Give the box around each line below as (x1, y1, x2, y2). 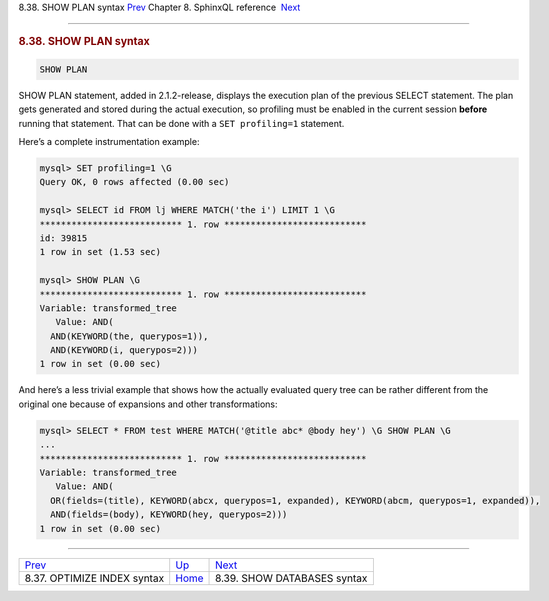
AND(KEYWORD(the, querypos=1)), (50, 330, 209, 342)
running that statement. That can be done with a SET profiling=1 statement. (18, 117, 345, 129)
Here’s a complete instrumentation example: (18, 136, 200, 148)
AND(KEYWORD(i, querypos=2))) (50, 345, 199, 356)
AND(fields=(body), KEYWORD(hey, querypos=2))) (50, 509, 288, 520)
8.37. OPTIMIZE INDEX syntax (24, 571, 165, 585)
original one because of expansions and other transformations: (18, 398, 278, 410)
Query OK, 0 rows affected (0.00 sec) (39, 176, 230, 188)
